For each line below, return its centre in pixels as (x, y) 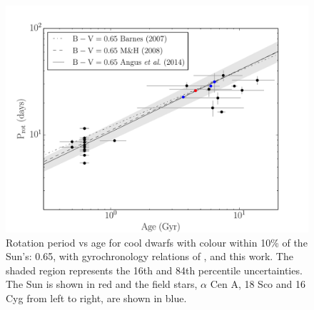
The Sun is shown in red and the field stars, (102, 284)
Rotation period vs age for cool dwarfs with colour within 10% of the (157, 242)
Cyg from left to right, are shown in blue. (96, 298)
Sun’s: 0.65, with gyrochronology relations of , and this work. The (150, 256)
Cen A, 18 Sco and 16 (258, 284)
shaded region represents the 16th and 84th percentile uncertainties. (154, 270)
